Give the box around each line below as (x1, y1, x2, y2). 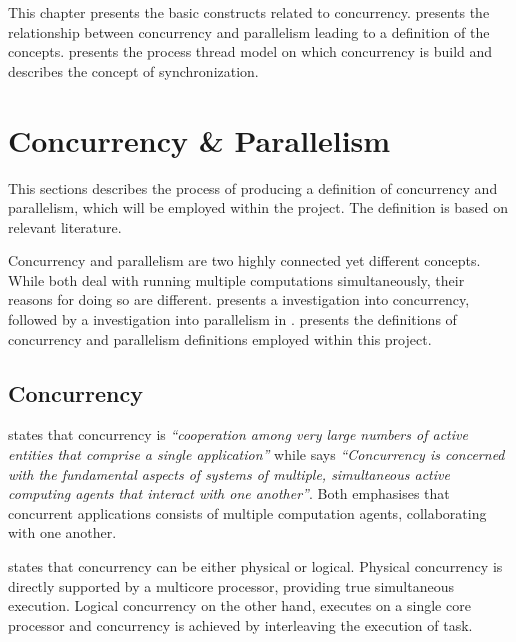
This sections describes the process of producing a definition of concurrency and (8, 177, 498, 198)
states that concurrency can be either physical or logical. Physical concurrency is (8, 556, 503, 577)
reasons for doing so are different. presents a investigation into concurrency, (8, 289, 470, 310)
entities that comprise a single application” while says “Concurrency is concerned (8, 444, 505, 465)
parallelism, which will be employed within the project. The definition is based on (8, 197, 509, 218)
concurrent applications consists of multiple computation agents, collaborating (8, 502, 487, 523)
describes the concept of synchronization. (8, 60, 259, 81)
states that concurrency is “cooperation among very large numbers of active (8, 424, 468, 445)
